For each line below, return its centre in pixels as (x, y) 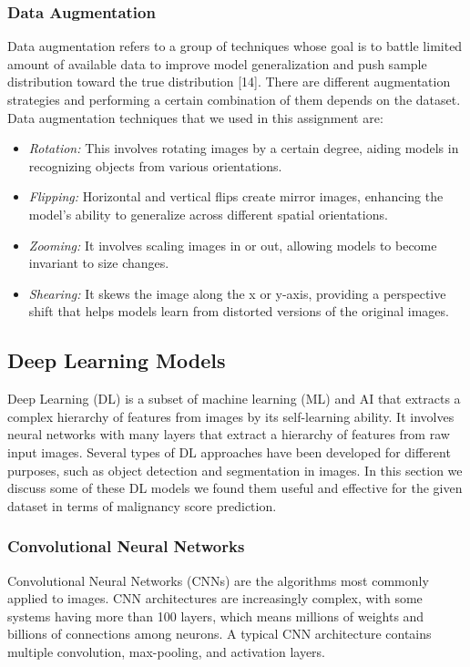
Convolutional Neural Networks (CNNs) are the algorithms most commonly (218, 580)
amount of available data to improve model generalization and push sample (217, 63)
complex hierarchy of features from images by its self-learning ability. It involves (231, 416)
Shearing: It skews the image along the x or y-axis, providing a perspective (237, 293)
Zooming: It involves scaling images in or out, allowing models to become (233, 245)
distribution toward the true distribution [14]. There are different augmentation (229, 82)
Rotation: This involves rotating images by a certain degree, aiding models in (244, 148)
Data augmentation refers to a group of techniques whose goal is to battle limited (235, 46)
